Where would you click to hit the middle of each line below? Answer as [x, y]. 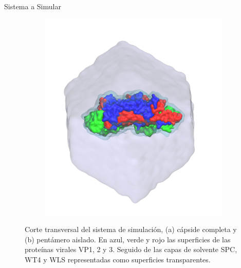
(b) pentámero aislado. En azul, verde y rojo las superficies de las [128, 239]
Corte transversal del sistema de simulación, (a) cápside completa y [131, 229]
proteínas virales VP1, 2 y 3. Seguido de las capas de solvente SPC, [131, 249]
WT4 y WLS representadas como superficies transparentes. [118, 259]
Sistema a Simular [33, 6]
